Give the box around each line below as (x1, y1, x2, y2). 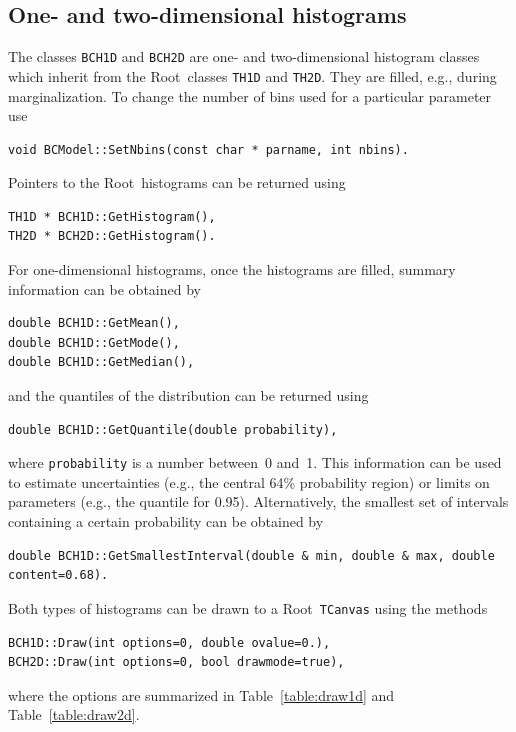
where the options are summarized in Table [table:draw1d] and (8, 684, 395, 705)
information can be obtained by (8, 278, 201, 299)
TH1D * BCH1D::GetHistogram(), (8, 209, 216, 224)
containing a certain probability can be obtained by (8, 511, 324, 532)
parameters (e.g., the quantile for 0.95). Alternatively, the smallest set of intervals (8, 491, 509, 512)
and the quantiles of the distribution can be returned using (8, 385, 369, 406)
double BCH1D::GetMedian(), (8, 355, 195, 370)
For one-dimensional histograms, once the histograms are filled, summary (8, 259, 456, 280)
